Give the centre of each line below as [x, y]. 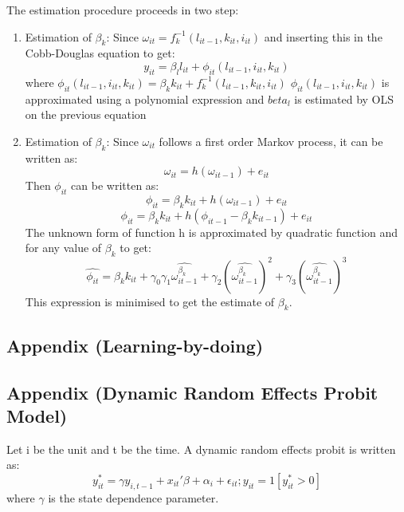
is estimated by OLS [344, 98]
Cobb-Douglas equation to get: [100, 53]
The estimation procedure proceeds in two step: [123, 10]
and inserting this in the [323, 36]
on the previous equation [86, 114]
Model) [37, 416]
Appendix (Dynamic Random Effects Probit [192, 392]
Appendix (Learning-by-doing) [135, 345]
